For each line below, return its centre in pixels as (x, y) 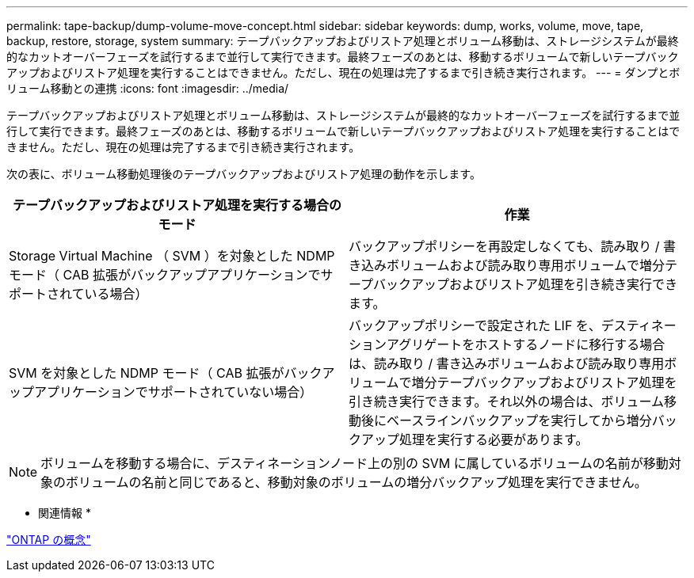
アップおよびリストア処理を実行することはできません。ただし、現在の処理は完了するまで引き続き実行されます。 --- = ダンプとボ (343, 72)
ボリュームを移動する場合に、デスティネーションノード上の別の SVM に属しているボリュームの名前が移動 (355, 463)
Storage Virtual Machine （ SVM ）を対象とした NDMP (172, 256)
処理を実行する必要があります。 (494, 439)
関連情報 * (65, 513)
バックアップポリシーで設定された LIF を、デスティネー (513, 325)
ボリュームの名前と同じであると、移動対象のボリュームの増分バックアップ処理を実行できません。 (357, 482)
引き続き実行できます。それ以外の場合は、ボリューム (506, 401)
